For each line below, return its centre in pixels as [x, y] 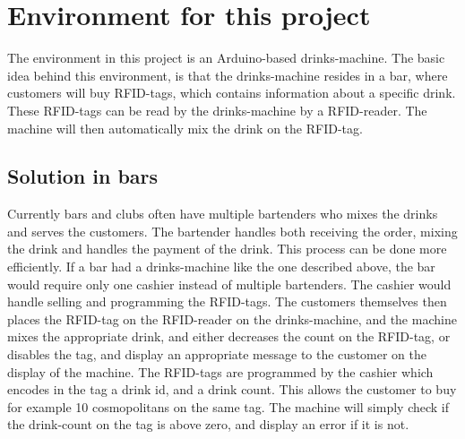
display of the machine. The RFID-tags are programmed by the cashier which [220, 371]
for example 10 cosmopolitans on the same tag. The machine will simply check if [228, 406]
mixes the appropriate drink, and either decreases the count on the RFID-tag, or [229, 336]
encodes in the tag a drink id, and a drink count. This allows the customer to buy [232, 389]
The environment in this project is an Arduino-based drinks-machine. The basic [226, 58]
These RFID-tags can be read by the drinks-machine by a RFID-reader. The [217, 110]
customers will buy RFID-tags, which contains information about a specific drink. [232, 93]
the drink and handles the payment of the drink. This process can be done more [227, 249]
